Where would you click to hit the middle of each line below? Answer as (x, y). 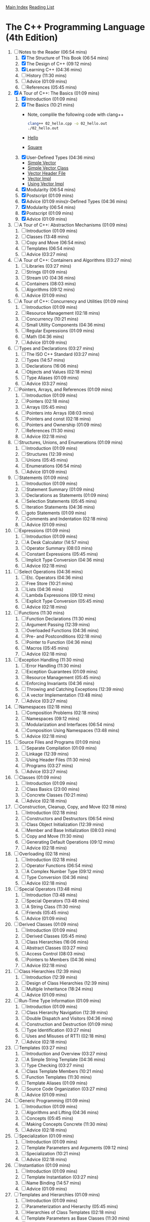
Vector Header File (47, 173)
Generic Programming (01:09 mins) (55, 1100)
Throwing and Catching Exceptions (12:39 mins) (75, 689)
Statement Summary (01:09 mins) (60, 489)
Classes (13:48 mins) (48, 237)
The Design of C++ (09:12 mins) (59, 63)
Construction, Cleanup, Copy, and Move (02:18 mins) (73, 807)
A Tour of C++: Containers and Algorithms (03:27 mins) (75, 260)
